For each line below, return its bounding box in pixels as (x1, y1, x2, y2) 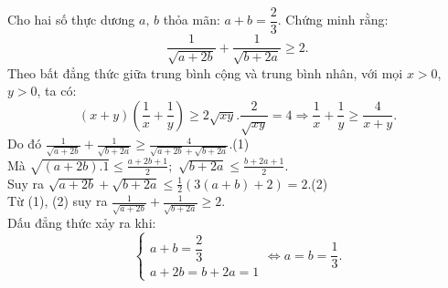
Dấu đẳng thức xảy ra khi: (7, 213, 156, 232)
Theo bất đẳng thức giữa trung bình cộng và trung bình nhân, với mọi (7, 63, 403, 82)
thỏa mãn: (163, 10, 220, 29)
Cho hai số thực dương (7, 10, 135, 29)
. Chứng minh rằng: (277, 10, 389, 29)
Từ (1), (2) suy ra (7, 191, 108, 211)
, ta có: (37, 81, 77, 100)
